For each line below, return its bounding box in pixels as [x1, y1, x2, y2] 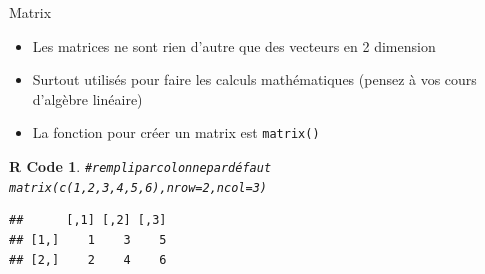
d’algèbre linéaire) [32, 88, 143, 109]
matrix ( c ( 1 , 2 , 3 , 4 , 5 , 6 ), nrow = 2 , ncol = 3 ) [9, 180, 267, 195]
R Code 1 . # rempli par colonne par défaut [9, 156, 272, 177]
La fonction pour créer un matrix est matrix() [32, 122, 320, 143]
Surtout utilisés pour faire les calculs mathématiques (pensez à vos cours [32, 69, 477, 90]
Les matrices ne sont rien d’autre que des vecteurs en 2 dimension [32, 35, 436, 56]
